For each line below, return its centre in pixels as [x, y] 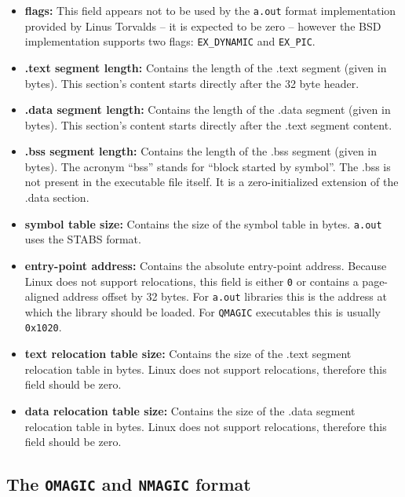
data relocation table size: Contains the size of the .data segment [190, 410]
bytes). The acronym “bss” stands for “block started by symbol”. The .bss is [208, 166]
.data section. [57, 197]
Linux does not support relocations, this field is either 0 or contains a [192, 281]
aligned [42, 296]
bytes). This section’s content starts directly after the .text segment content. [208, 124]
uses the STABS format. [83, 239]
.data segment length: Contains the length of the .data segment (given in [208, 110]
